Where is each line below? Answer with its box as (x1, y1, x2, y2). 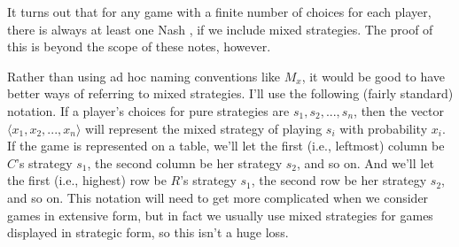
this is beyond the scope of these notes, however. (7, 37, 271, 56)
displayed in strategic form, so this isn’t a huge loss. (7, 223, 289, 242)
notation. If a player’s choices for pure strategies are (7, 101, 290, 120)
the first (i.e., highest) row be (7, 171, 167, 189)
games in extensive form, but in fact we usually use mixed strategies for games (7, 205, 433, 224)
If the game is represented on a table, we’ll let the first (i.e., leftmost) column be (7, 136, 445, 155)
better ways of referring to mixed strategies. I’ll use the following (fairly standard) (7, 84, 454, 103)
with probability (339, 119, 428, 137)
